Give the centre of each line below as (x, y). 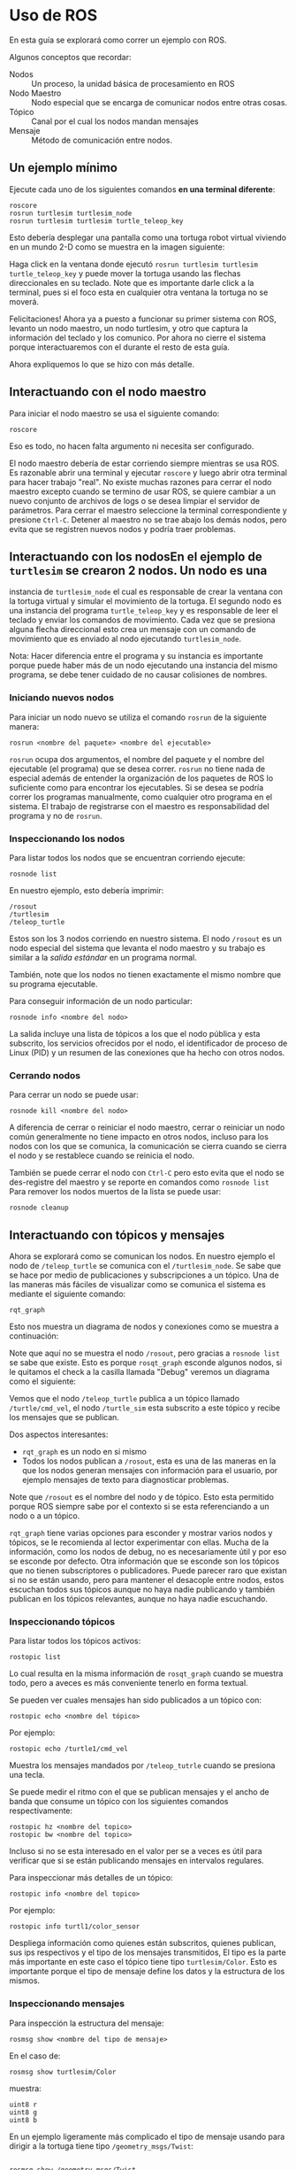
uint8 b (23, 2120)
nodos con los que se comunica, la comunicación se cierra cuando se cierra (148, 1147)
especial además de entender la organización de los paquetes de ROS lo (141, 778)
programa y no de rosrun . (56, 815)
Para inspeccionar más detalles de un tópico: (91, 1878)
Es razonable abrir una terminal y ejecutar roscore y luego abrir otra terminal (148, 472)
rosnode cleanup (39, 1208)
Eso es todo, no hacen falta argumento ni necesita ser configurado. (132, 446)
